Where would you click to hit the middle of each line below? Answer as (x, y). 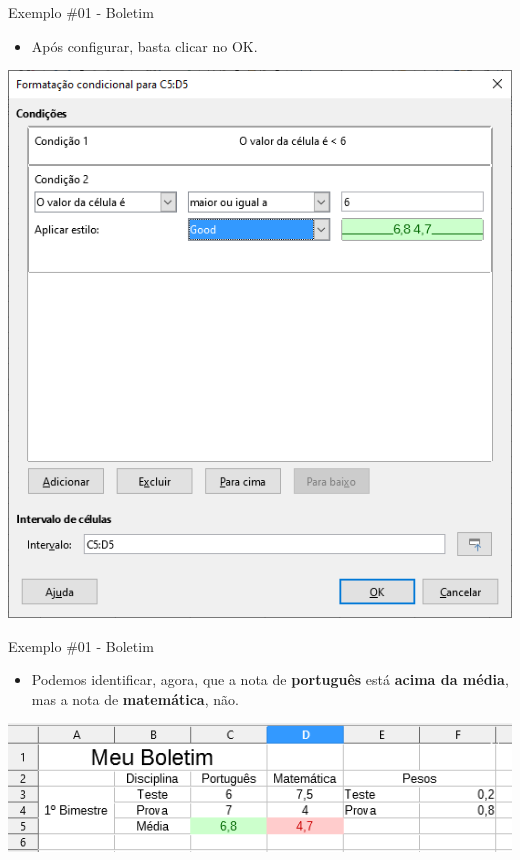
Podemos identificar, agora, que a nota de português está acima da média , (270, 679)
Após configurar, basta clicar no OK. (144, 45)
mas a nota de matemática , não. (135, 698)
